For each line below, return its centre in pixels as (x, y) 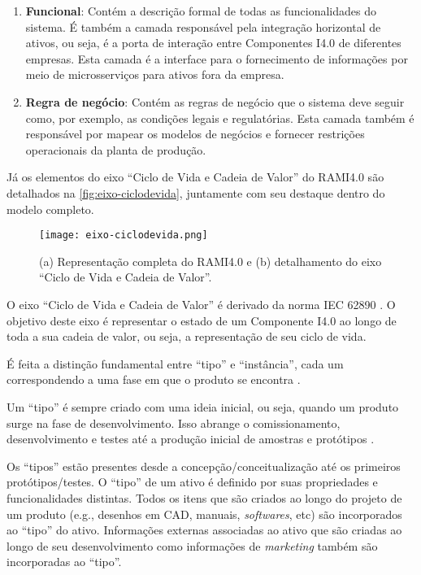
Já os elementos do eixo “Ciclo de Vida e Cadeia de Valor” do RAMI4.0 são (195, 177)
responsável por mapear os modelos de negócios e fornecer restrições (195, 134)
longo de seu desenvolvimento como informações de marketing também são (192, 545)
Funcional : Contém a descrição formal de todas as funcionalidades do (201, 11)
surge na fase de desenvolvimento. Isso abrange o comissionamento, (174, 423)
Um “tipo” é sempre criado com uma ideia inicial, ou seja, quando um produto (203, 406)
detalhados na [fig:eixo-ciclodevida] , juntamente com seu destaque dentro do (196, 192)
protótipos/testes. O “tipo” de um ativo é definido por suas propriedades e (192, 482)
